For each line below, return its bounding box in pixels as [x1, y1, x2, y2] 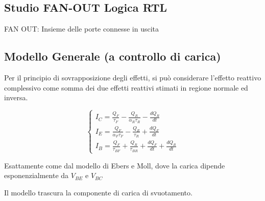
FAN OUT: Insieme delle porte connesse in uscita [4, 23, 159, 34]
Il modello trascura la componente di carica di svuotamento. [4, 187, 192, 198]
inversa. [4, 92, 28, 103]
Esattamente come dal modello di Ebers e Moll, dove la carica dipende [4, 160, 225, 170]
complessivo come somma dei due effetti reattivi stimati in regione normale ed [4, 82, 248, 93]
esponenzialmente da [4, 170, 69, 181]
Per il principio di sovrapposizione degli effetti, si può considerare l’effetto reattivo [4, 72, 261, 82]
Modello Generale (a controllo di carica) [4, 48, 221, 64]
